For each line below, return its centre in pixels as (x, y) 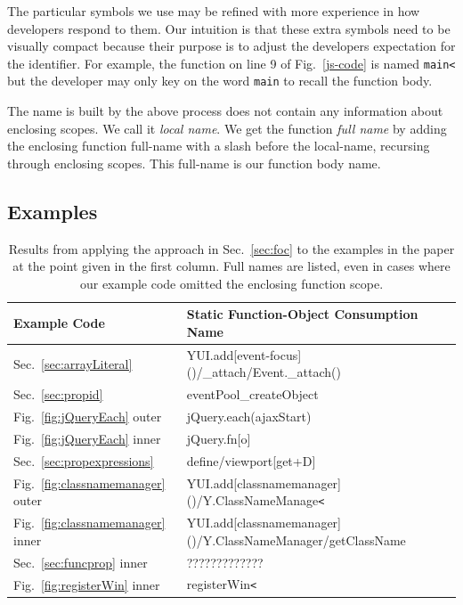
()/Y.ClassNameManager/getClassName (296, 540)
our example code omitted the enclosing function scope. (231, 283)
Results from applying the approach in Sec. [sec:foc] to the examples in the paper (231, 248)
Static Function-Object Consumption (302, 314)
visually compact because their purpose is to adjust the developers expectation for (231, 46)
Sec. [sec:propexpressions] (84, 460)
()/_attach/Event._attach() (264, 372)
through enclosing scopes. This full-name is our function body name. (194, 163)
